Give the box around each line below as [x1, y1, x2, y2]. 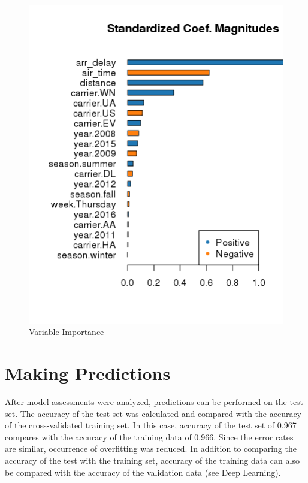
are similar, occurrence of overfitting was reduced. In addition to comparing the [5, 442, 297, 455]
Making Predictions [5, 361, 171, 385]
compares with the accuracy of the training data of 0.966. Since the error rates [5, 430, 294, 443]
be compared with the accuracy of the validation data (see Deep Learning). [5, 466, 281, 478]
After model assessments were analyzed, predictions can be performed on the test [5, 396, 304, 408]
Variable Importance [29, 325, 104, 338]
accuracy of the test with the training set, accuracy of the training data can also [5, 454, 300, 467]
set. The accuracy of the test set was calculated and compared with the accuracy [5, 407, 302, 419]
